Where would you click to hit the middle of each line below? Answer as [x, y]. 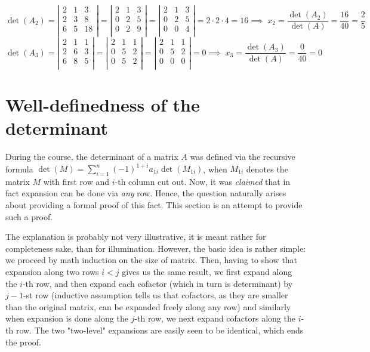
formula [19, 168]
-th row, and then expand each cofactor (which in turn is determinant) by [158, 283]
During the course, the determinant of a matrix [92, 156]
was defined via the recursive [243, 156]
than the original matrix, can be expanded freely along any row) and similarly [148, 306]
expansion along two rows [52, 271]
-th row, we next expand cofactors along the [215, 318]
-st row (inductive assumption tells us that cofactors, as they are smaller [155, 295]
